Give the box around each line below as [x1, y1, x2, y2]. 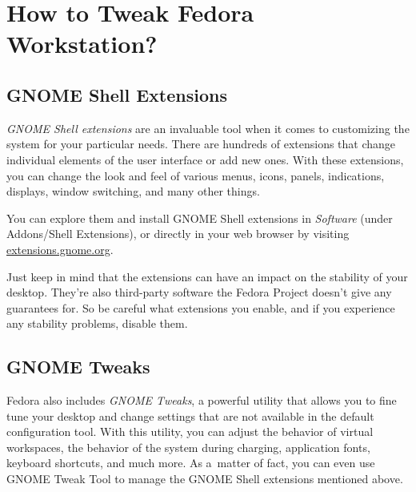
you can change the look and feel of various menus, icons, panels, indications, [6, 167, 385, 183]
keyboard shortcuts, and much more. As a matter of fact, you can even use [6, 454, 375, 471]
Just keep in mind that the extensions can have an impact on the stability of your [6, 268, 408, 284]
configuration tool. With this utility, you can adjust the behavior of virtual [6, 423, 374, 440]
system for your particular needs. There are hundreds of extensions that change [6, 135, 396, 152]
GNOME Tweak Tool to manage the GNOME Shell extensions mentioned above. [6, 470, 403, 487]
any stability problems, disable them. [6, 315, 188, 332]
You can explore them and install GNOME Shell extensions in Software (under [6, 209, 393, 226]
